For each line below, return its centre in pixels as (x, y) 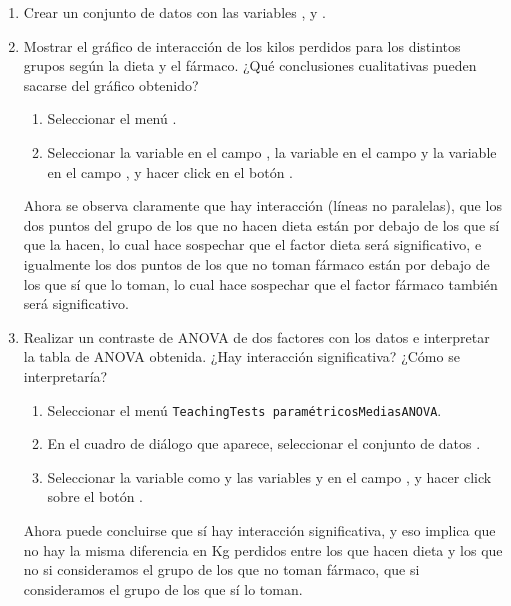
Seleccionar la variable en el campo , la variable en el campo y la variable (272, 151)
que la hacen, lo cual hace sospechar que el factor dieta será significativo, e (252, 244)
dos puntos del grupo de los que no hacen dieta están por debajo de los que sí (261, 224)
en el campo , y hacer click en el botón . (170, 171)
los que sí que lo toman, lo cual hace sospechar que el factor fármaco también (260, 283)
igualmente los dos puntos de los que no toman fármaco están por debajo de (256, 263)
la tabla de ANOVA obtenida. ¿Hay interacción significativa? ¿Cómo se (241, 356)
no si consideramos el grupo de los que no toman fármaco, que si (221, 569)
